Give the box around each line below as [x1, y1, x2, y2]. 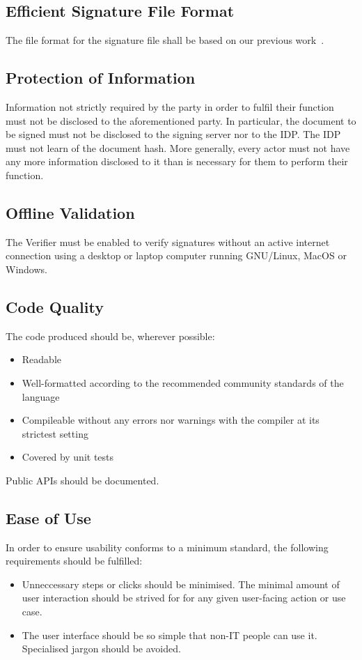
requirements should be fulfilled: [6, 553, 143, 568]
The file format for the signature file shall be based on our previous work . [6, 33, 324, 47]
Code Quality [6, 296, 104, 317]
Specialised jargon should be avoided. [22, 641, 181, 656]
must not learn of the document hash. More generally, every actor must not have [6, 140, 350, 155]
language [22, 389, 60, 404]
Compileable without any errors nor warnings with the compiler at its [22, 413, 320, 427]
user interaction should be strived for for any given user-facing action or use [22, 590, 346, 605]
